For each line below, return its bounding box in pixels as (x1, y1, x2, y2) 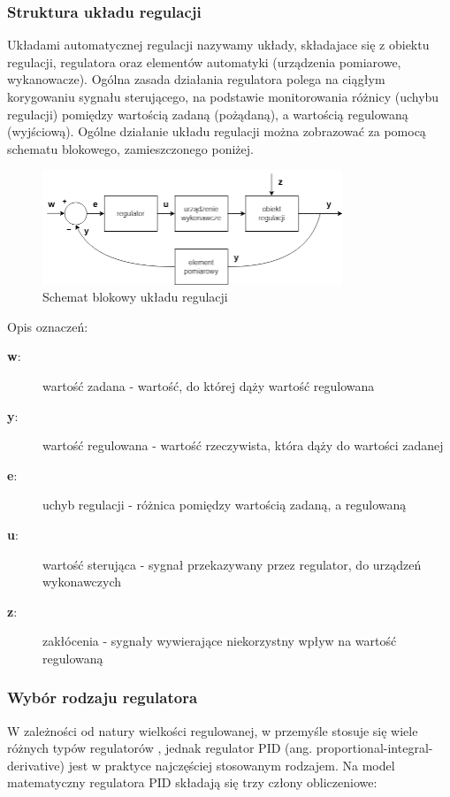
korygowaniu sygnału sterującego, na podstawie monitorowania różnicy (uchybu (7, 88, 439, 105)
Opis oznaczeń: (7, 317, 88, 335)
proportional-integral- (316, 739, 433, 757)
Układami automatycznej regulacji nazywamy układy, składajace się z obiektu (7, 35, 430, 54)
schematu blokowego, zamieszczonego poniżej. (7, 139, 254, 157)
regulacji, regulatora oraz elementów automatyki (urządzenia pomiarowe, (7, 52, 401, 71)
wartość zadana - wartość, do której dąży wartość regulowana (42, 376, 375, 395)
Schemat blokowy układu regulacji (42, 287, 228, 306)
